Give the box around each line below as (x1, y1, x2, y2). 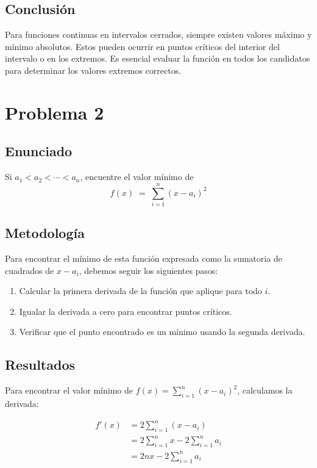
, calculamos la (237, 384, 293, 397)
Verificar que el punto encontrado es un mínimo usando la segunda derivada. (19, 325, 305, 338)
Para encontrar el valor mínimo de (5, 384, 133, 397)
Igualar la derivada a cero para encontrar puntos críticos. (19, 304, 232, 317)
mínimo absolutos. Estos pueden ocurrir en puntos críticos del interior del (5, 40, 280, 52)
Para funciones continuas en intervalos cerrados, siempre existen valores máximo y (5, 28, 312, 41)
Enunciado (5, 142, 73, 160)
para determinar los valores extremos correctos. (5, 63, 182, 76)
